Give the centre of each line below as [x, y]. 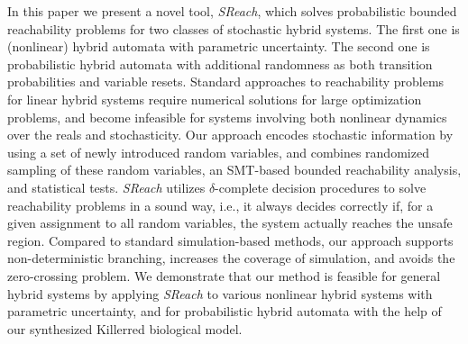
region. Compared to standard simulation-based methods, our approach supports [230, 240]
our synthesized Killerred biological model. [125, 328]
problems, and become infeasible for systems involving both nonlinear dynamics [227, 117]
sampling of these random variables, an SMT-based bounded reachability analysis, [234, 170]
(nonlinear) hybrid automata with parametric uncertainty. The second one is [219, 46]
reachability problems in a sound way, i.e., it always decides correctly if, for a [220, 205]
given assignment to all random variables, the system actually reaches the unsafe [230, 223]
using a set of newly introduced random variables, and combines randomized [218, 152]
